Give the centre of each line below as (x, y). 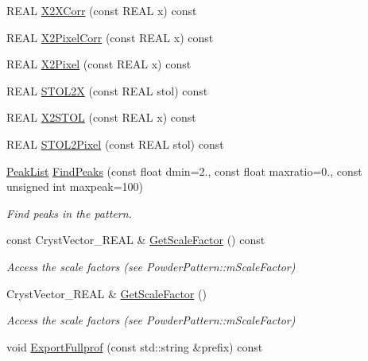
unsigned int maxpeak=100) (75, 186)
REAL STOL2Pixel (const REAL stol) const (115, 144)
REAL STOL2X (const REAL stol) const (107, 90)
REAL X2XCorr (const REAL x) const (102, 10)
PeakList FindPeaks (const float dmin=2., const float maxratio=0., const (184, 171)
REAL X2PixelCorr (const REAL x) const (110, 37)
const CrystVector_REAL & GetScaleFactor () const (136, 240)
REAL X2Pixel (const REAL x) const (99, 64)
